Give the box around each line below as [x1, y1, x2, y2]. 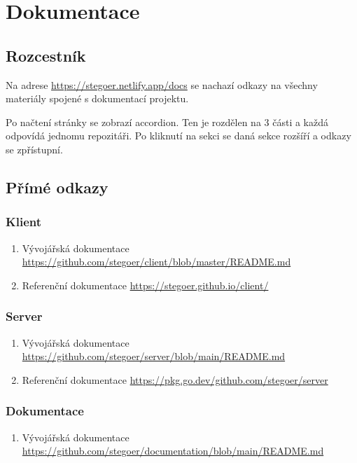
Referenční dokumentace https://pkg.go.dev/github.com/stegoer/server [22, 372, 328, 387]
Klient [6, 213, 42, 230]
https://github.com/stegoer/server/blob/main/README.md [22, 349, 286, 364]
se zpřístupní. [6, 141, 63, 156]
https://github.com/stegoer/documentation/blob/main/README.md [22, 443, 324, 458]
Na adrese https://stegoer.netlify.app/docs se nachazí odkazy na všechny [6, 77, 318, 92]
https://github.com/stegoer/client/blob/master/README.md [22, 254, 291, 269]
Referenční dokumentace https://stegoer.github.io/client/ [22, 277, 269, 292]
